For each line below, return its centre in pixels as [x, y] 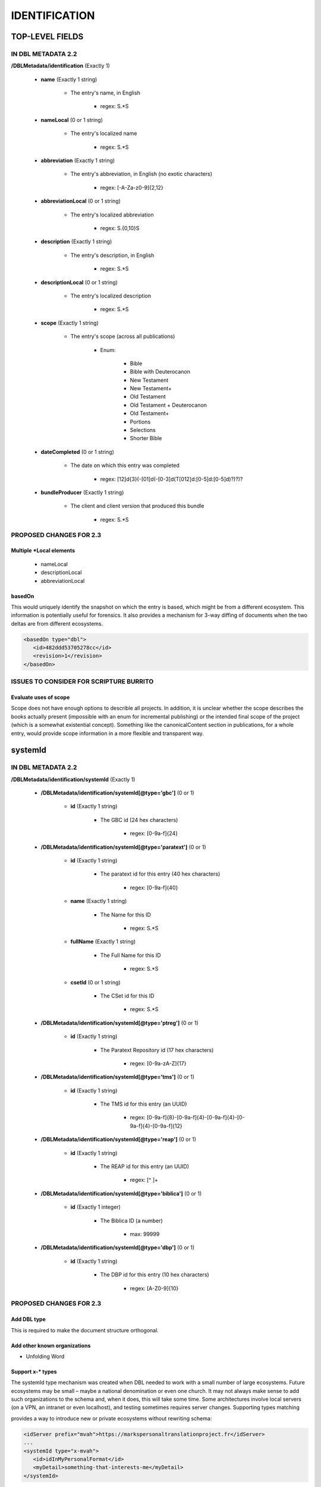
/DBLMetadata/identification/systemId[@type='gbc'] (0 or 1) [117, 793]
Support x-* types [34, 1372]
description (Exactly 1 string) [76, 241]
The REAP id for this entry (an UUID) [145, 1166]
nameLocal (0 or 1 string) [72, 120]
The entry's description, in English [112, 255]
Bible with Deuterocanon [160, 372]
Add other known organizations [51, 1345]
